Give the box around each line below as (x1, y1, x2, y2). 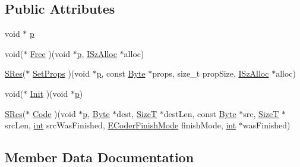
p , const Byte (96, 67, 146, 80)
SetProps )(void (32, 67, 90, 80)
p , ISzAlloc (77, 47, 117, 59)
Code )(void (32, 107, 76, 119)
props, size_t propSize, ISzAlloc (152, 67, 269, 80)
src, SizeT (243, 107, 279, 119)
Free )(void (30, 47, 70, 59)
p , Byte (83, 107, 110, 119)
